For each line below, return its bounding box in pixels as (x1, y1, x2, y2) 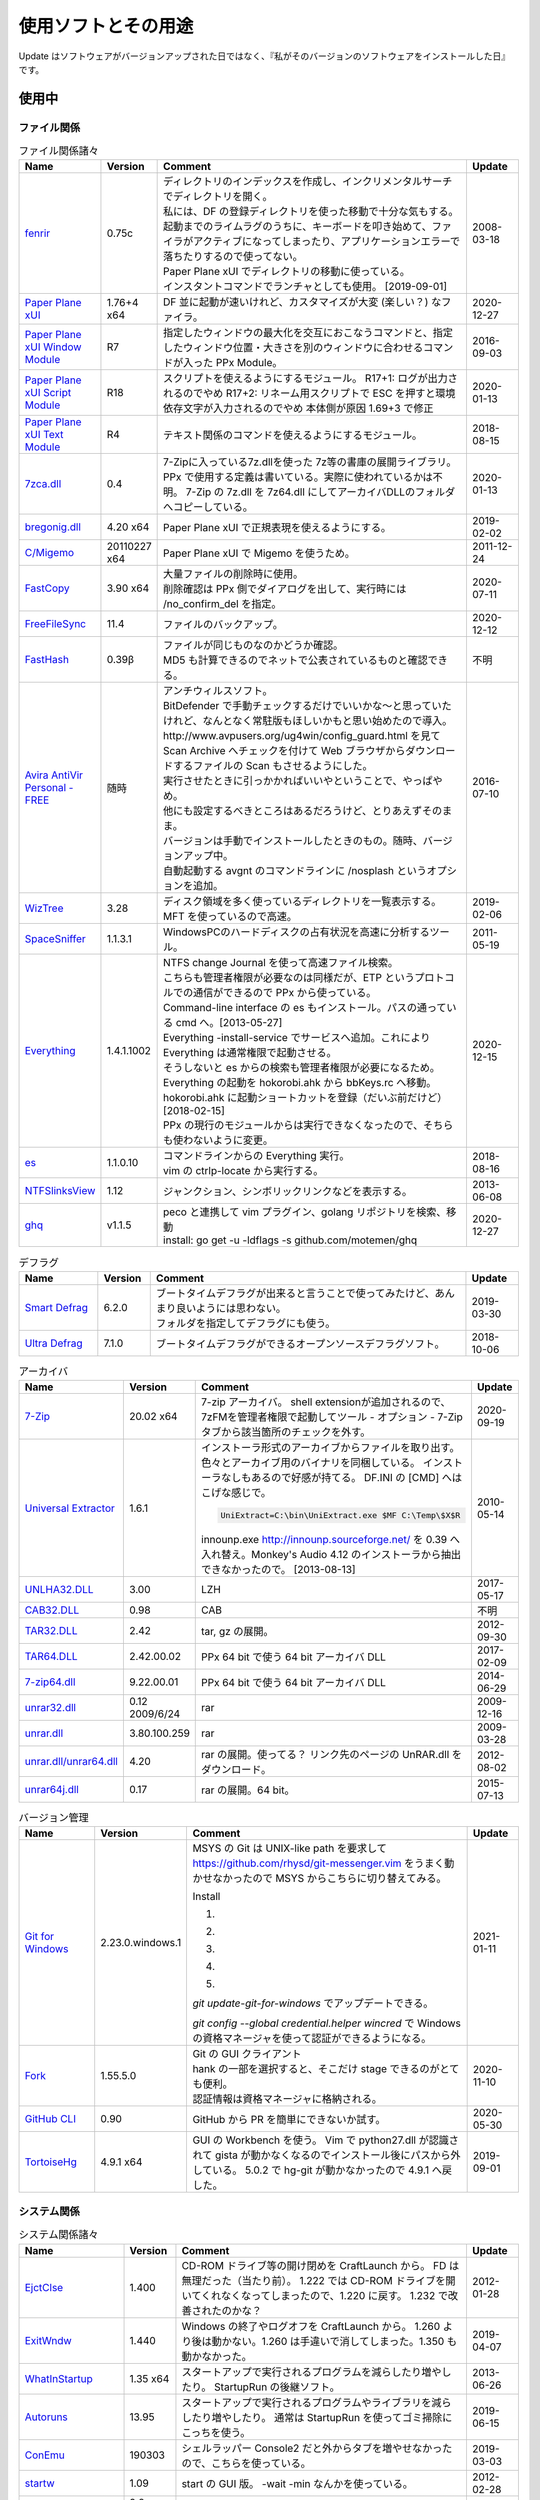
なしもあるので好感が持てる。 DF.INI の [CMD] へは (221, 1471, 463, 1485)
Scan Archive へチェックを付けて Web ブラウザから (163, 744, 406, 758)
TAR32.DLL (24, 1624, 78, 1637)
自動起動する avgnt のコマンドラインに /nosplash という (163, 864, 427, 878)
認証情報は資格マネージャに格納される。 (192, 2092, 383, 2106)
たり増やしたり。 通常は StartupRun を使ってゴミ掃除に (191, 2410, 453, 2424)
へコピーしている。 (163, 500, 254, 514)
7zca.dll (24, 477, 62, 491)
